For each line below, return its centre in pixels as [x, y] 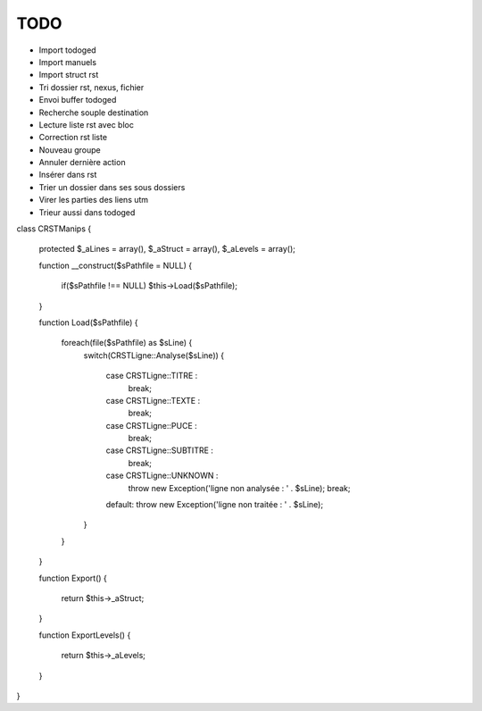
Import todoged [68, 50]
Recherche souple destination [94, 113]
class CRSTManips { [54, 229]
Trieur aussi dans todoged [87, 212]
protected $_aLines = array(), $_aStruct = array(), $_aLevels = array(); [167, 249]
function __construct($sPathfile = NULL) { [116, 265]
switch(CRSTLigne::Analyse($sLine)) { [154, 355]
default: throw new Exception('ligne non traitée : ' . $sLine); [215, 505]
